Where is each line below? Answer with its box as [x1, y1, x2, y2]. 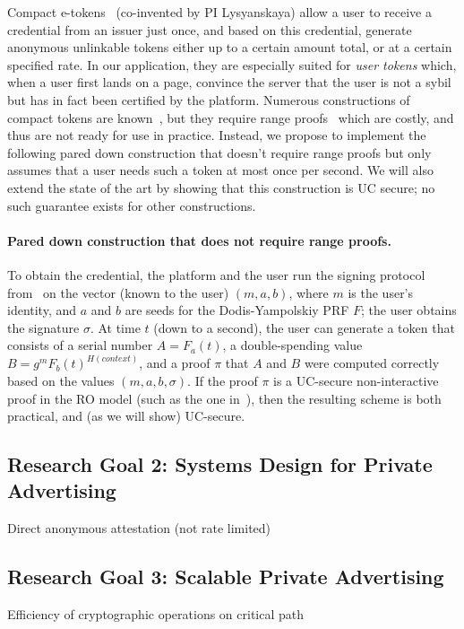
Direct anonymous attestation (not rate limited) [7, 519, 271, 537]
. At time [90, 318, 141, 336]
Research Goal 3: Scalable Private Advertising [7, 563, 444, 590]
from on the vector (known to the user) [7, 283, 229, 301]
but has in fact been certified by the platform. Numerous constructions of [7, 90, 410, 109]
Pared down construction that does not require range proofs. [7, 231, 391, 249]
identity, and [7, 301, 77, 319]
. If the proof [187, 371, 258, 389]
